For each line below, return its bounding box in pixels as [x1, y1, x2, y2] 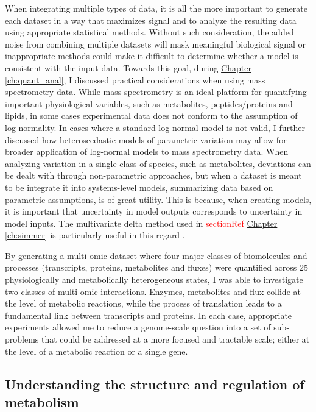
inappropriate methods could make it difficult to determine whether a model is [5, 49, 298, 62]
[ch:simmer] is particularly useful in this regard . [5, 229, 185, 241]
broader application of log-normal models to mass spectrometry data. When [5, 145, 289, 158]
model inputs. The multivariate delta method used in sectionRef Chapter [5, 216, 278, 229]
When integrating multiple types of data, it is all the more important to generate [5, 2, 307, 14]
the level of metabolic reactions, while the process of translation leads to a [5, 297, 282, 310]
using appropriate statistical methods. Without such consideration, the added [5, 26, 294, 38]
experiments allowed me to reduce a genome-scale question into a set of [5, 321, 271, 333]
